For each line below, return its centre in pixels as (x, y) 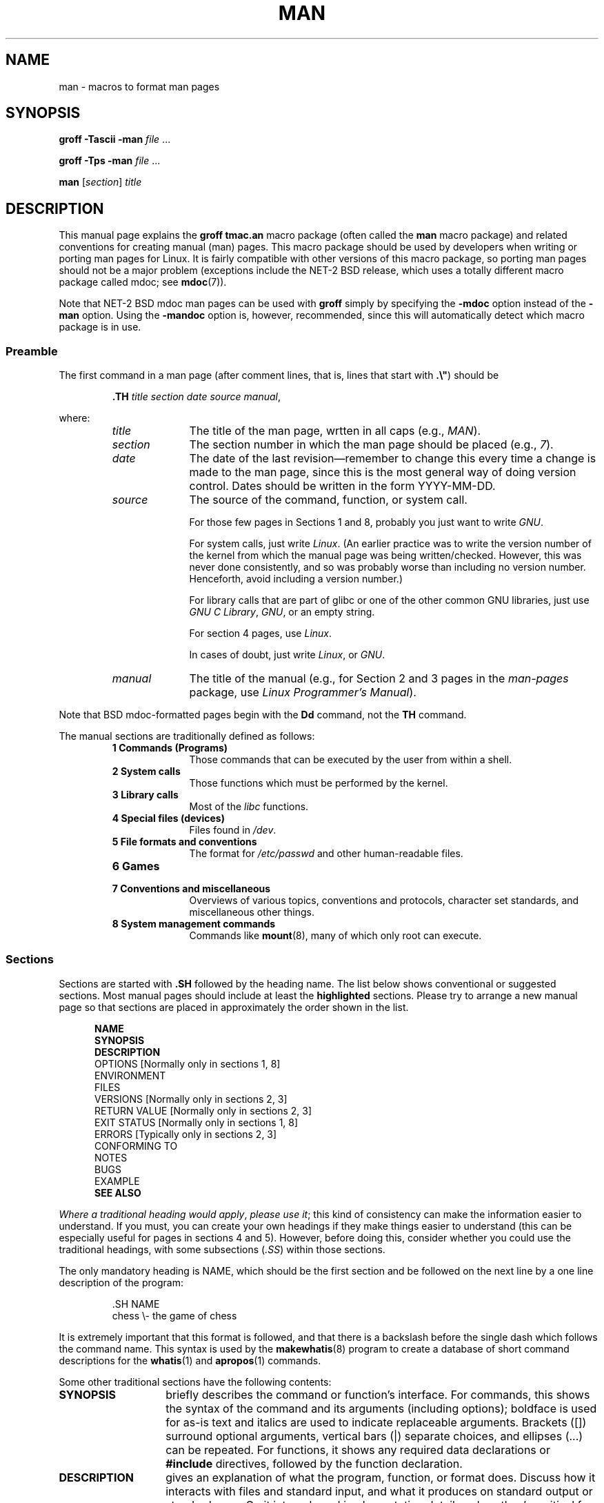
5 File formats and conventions (184, 842)
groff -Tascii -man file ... (115, 139)
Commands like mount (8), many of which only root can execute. (335, 936)
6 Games (136, 866)
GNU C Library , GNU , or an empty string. (282, 612)
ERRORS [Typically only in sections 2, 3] (186, 1134)
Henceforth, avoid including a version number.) (296, 579)
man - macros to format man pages (139, 86)
